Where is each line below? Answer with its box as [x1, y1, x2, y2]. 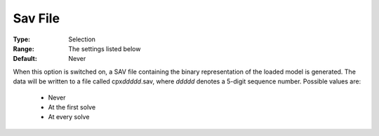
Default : [13, 55, 38, 63]
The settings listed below [68, 44, 141, 53]
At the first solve [48, 102, 96, 111]
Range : [13, 44, 34, 53]
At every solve [48, 113, 90, 121]
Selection [68, 35, 96, 43]
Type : [13, 35, 31, 43]
